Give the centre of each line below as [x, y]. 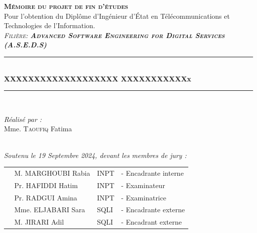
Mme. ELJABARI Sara [50, 210]
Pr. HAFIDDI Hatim [46, 185]
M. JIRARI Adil [39, 222]
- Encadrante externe [153, 210]
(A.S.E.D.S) [25, 45]
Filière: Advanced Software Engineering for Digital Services [114, 35]
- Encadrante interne [152, 173]
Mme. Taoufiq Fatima [38, 129]
